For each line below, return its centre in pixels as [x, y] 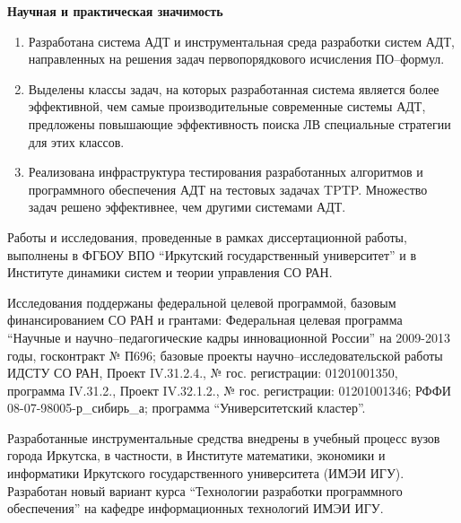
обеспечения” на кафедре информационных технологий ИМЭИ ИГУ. [196, 508]
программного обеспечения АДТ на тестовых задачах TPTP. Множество [228, 189]
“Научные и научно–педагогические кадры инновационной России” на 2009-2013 [229, 337]
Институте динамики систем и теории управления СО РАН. [170, 272]
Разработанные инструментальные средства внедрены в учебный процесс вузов [224, 437]
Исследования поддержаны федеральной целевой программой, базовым [202, 302]
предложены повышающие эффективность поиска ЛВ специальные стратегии [239, 123]
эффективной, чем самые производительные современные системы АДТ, [227, 106]
